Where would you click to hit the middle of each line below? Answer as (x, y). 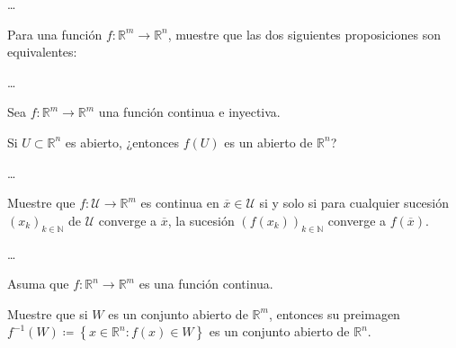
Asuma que (38, 284)
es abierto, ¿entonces (122, 142)
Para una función (55, 34)
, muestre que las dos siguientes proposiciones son (304, 34)
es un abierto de (268, 142)
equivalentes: (42, 52)
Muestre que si (48, 313)
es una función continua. (206, 284)
